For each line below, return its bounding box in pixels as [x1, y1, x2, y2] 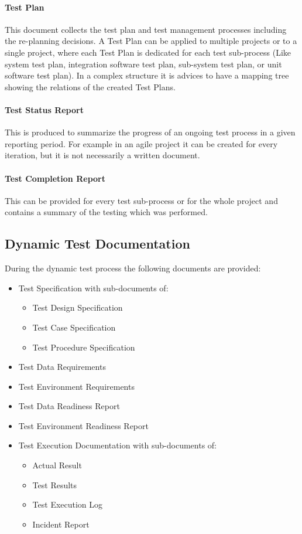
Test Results [32, 478, 77, 491]
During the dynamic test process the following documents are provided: [5, 262, 261, 274]
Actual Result [32, 459, 82, 471]
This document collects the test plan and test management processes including [5, 23, 287, 35]
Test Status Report [5, 103, 84, 115]
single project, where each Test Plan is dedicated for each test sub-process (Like [5, 46, 291, 58]
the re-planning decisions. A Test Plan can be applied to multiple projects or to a [5, 35, 297, 47]
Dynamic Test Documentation [5, 234, 190, 253]
